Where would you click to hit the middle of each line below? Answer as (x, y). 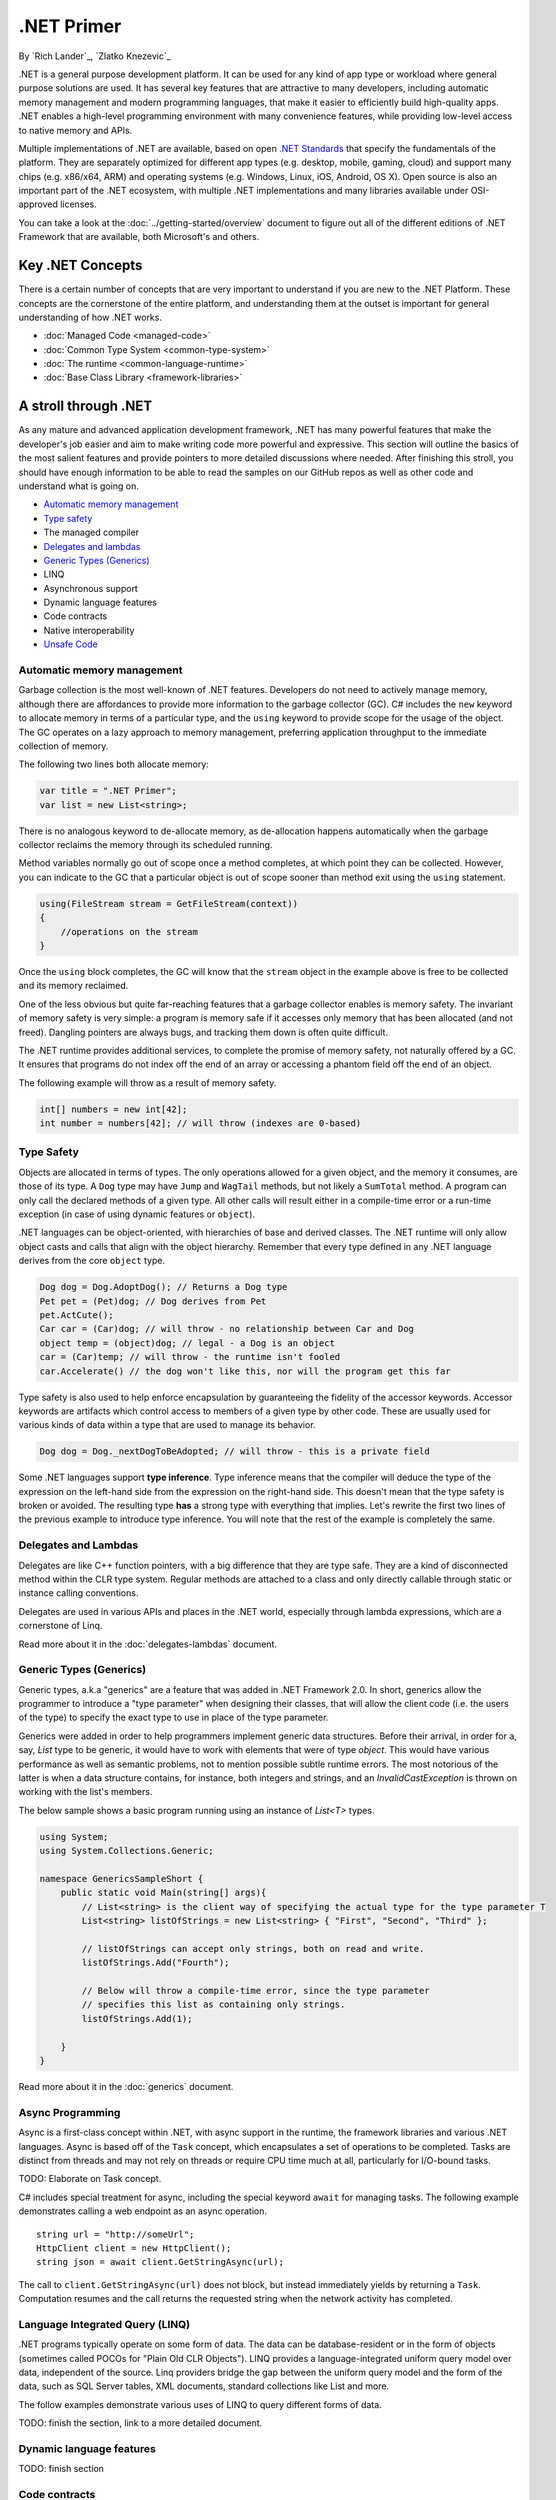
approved (38, 204)
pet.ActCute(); (76, 1314)
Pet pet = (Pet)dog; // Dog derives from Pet (153, 1301)
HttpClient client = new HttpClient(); (134, 2248)
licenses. (78, 204)
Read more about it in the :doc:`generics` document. (126, 2087)
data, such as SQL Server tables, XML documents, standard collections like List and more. (204, 2386)
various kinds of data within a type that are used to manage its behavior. (167, 1425)
